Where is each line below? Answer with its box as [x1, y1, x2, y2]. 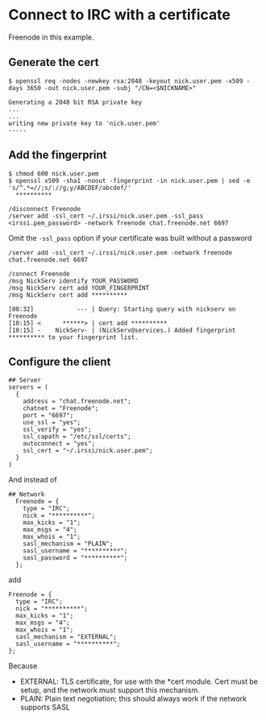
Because [8, 661, 38, 671]
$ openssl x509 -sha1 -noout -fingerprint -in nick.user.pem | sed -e [8, 176, 251, 184]
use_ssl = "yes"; [23, 419, 81, 427]
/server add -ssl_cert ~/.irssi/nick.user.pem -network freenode [8, 248, 232, 257]
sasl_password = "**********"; [23, 554, 128, 562]
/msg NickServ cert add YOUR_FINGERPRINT [8, 283, 150, 292]
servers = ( [8, 383, 48, 391]
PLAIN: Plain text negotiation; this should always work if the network [19, 694, 247, 704]
